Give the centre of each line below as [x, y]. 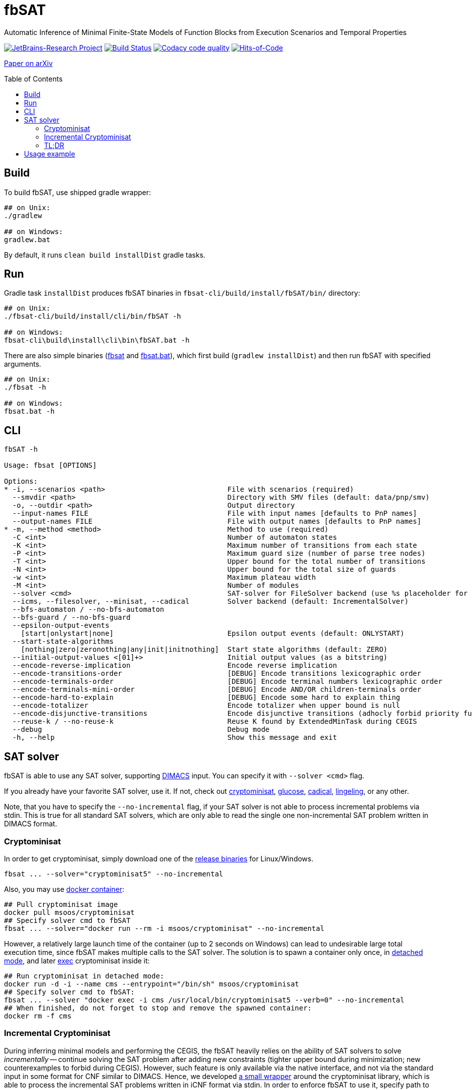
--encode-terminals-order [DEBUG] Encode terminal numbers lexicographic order [227, 682]
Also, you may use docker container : [64, 889]
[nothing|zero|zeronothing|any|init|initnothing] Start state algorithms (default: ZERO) [204, 650]
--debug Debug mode [141, 730]
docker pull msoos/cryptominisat [69, 912]
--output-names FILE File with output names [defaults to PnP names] [217, 521]
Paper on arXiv [28, 63]
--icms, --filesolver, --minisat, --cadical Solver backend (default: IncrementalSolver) [210, 602]
